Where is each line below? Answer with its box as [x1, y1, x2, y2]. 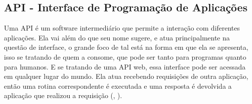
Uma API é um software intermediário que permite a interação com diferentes [4, 23, 240, 33]
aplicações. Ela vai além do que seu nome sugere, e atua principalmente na [4, 32, 230, 42]
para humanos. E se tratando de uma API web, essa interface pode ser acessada [4, 61, 246, 71]
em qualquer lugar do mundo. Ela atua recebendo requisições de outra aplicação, [4, 71, 249, 81]
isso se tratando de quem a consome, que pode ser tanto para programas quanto [4, 51, 247, 62]
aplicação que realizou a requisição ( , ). [4, 90, 122, 101]
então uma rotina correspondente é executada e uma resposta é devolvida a [4, 80, 232, 91]
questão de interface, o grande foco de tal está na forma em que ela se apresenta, [4, 42, 249, 52]
